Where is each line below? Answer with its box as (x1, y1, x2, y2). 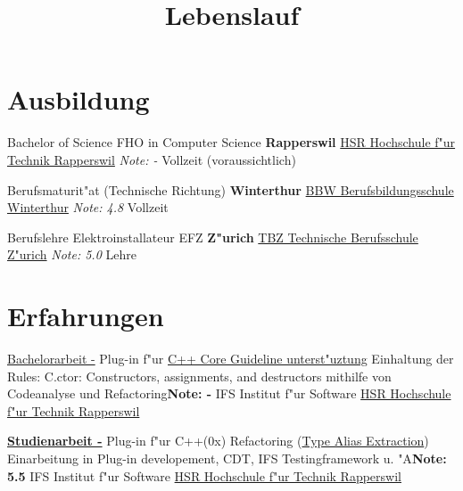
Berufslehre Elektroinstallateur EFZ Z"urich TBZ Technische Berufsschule (7, 227, 418, 246)
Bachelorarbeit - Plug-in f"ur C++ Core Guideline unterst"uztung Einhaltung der (7, 349, 454, 367)
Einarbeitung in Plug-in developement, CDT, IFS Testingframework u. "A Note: (7, 448, 447, 467)
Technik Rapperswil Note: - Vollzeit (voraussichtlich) (7, 150, 296, 168)
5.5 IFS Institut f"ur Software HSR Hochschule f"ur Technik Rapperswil (7, 466, 401, 485)
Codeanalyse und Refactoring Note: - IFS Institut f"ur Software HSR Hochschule (7, 384, 451, 403)
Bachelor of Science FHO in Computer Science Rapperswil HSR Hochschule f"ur (7, 133, 456, 151)
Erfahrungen (7, 298, 164, 334)
